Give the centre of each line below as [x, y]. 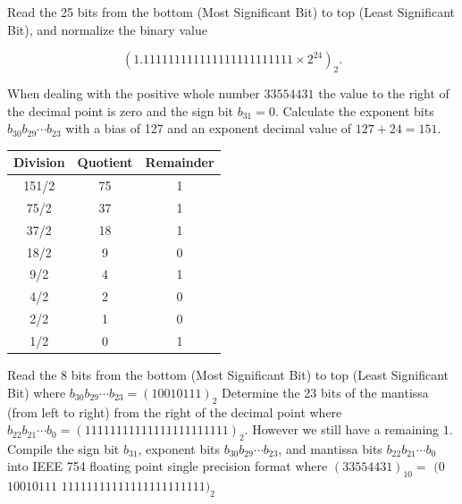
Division [39, 162]
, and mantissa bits [330, 448]
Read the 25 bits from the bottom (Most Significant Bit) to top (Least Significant [231, 12]
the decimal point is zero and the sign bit [120, 110]
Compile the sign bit [63, 448]
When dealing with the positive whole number [134, 92]
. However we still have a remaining [342, 429]
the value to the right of [384, 92]
